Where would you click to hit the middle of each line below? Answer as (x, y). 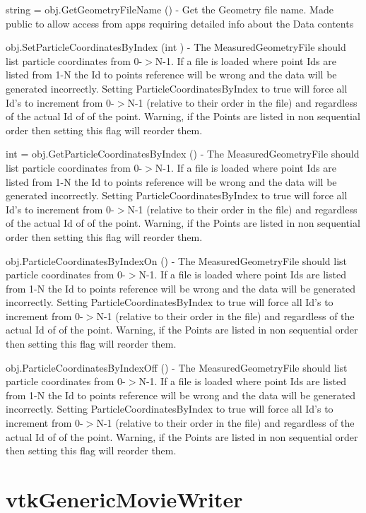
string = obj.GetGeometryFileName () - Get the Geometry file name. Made (170, 9)
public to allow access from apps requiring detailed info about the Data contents (180, 23)
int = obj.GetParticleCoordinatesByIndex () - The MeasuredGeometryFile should (183, 154)
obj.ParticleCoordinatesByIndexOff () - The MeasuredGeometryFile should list (177, 367)
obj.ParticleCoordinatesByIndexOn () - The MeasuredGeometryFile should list (177, 260)
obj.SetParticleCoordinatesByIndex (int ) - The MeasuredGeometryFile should (176, 47)
